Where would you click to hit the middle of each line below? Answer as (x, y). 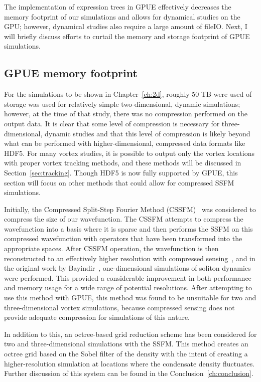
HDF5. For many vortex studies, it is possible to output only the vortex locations (129, 153)
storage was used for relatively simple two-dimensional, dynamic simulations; (122, 104)
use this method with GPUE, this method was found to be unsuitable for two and (130, 298)
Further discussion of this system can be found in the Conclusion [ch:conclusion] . (129, 373)
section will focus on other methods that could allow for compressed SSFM (119, 182)
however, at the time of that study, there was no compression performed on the (126, 114)
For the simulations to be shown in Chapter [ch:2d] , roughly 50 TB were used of (128, 94)
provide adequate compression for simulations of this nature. (97, 317)
